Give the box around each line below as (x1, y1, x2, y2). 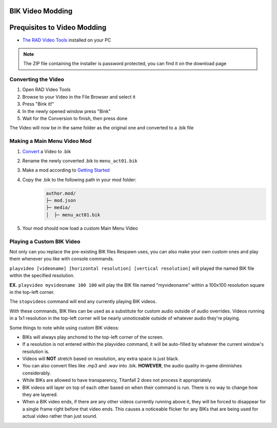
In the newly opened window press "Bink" (22, 108, 111, 114)
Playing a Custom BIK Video (9, 238, 81, 245)
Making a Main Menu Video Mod (9, 138, 92, 145)
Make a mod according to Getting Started (22, 167, 110, 173)
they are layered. (22, 392, 58, 398)
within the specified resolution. (9, 272, 75, 278)
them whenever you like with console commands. (9, 256, 114, 262)
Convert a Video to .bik (22, 148, 71, 154)
